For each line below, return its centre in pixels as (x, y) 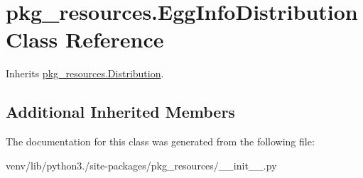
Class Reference (85, 39)
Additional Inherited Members (120, 112)
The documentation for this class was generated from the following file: (160, 141)
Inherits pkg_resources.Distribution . (85, 73)
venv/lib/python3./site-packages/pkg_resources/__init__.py (141, 165)
